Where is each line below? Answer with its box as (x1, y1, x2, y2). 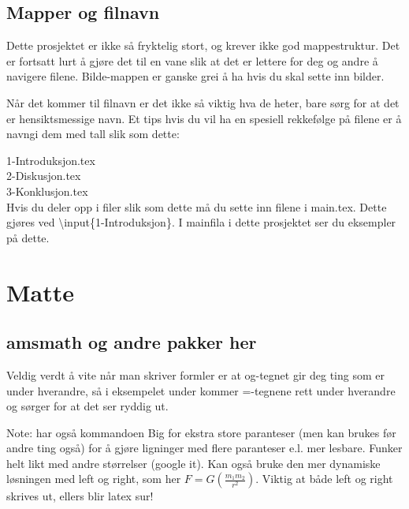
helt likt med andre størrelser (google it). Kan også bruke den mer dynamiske (6, 455, 381, 471)
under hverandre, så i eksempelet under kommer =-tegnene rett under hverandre (6, 382, 396, 399)
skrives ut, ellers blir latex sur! (6, 488, 154, 504)
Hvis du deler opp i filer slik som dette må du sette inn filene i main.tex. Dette (6, 198, 387, 215)
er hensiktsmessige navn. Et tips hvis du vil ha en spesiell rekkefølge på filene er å (6, 110, 402, 126)
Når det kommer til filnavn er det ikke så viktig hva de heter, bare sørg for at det (6, 94, 400, 110)
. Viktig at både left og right (255, 470, 393, 487)
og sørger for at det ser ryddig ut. (6, 398, 169, 414)
